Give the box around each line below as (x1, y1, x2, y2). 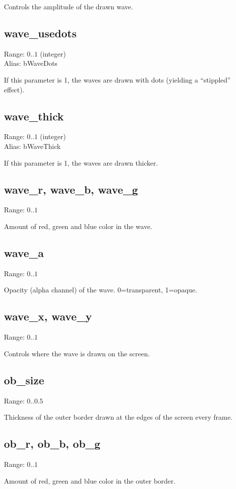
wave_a (4, 245, 44, 260)
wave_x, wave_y (4, 309, 92, 324)
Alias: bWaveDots (4, 58, 58, 68)
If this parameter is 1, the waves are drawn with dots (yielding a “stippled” (4, 74, 231, 85)
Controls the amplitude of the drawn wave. (4, 1, 133, 11)
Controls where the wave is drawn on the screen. (4, 348, 150, 358)
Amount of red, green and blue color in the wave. (4, 221, 152, 231)
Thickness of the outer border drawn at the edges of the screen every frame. (4, 412, 233, 422)
